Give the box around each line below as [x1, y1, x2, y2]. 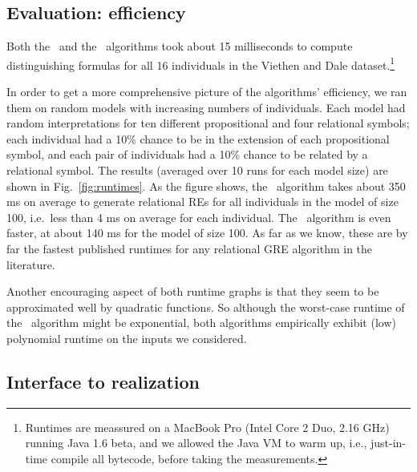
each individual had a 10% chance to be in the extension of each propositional [6, 130, 390, 147]
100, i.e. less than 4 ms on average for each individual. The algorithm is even [6, 208, 391, 225]
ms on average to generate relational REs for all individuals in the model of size [6, 193, 399, 210]
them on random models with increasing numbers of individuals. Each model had [6, 99, 406, 115]
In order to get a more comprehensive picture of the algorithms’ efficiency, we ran [6, 83, 407, 100]
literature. [6, 256, 55, 272]
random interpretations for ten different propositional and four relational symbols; [6, 115, 410, 131]
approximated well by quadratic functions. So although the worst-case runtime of [6, 298, 405, 315]
